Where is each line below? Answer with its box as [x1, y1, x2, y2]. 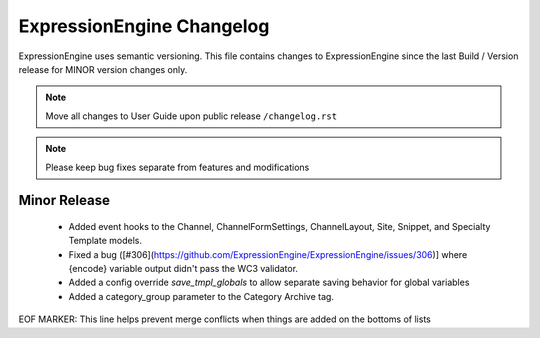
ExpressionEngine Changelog [18, 15, 270, 37]
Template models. [68, 235, 142, 247]
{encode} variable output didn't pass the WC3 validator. [68, 263, 299, 275]
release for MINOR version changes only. [18, 63, 188, 75]
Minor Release [18, 192, 110, 209]
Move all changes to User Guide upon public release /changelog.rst [45, 110, 338, 122]
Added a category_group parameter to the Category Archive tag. [68, 290, 335, 302]
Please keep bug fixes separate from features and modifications [45, 161, 310, 173]
